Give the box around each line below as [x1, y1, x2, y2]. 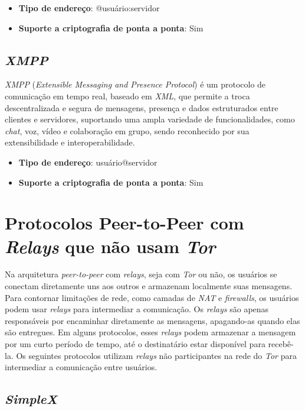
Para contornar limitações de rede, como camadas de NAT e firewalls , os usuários [5, 291, 299, 303]
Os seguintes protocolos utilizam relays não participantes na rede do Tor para [16, 349, 297, 361]
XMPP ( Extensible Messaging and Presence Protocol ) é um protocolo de [5, 78, 266, 90]
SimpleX [5, 390, 57, 408]
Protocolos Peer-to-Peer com [5, 211, 244, 235]
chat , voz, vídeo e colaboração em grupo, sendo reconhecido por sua [5, 124, 250, 137]
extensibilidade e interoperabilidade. [5, 136, 135, 148]
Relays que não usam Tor [5, 234, 216, 258]
